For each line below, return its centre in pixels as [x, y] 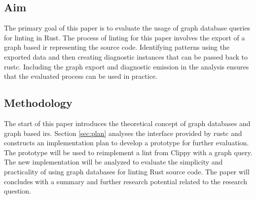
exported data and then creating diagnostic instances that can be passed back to [126, 56]
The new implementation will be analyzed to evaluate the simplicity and [113, 162]
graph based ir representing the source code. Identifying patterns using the [117, 47]
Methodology [38, 103]
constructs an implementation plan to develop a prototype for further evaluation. [127, 143]
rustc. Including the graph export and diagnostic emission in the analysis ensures [127, 66]
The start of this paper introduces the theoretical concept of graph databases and [127, 123]
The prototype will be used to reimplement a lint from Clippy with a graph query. [128, 152]
